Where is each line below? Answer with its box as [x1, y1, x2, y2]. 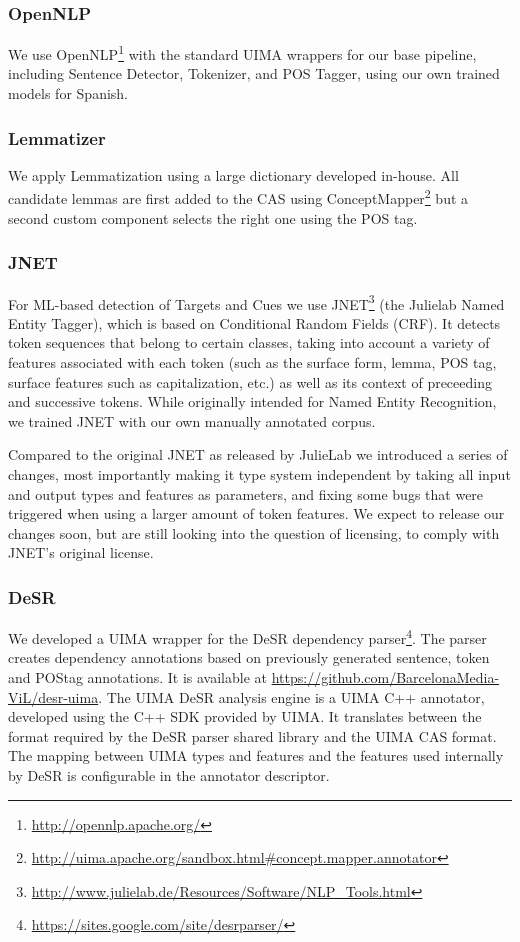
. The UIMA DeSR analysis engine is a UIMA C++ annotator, [98, 686, 485, 707]
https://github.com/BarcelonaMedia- [271, 666, 500, 687]
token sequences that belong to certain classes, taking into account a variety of [8, 332, 490, 353]
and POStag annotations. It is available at [8, 666, 267, 687]
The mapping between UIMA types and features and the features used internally [8, 745, 504, 766]
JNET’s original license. [8, 542, 154, 563]
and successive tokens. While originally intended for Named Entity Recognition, [8, 391, 497, 412]
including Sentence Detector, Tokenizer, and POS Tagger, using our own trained [8, 63, 500, 84]
